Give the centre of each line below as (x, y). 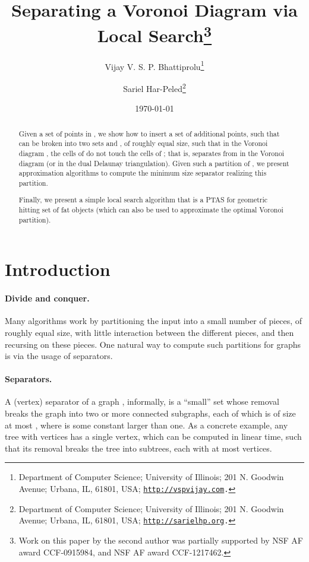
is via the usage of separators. (59, 356)
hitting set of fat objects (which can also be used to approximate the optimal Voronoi (151, 210)
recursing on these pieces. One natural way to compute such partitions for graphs (153, 344)
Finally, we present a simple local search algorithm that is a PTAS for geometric (143, 200)
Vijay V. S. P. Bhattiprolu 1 (154, 65)
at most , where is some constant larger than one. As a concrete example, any (146, 425)
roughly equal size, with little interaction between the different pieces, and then (149, 332)
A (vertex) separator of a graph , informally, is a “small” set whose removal (142, 401)
